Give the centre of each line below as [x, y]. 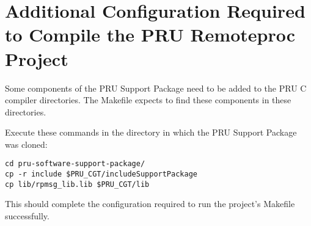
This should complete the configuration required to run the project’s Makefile [150, 204]
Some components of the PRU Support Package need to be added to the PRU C [156, 88]
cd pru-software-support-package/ [75, 164]
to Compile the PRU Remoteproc [150, 35]
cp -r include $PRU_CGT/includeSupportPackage [101, 174]
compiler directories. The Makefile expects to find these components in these [148, 100]
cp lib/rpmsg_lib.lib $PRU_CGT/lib [77, 184]
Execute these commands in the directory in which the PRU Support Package [151, 132]
